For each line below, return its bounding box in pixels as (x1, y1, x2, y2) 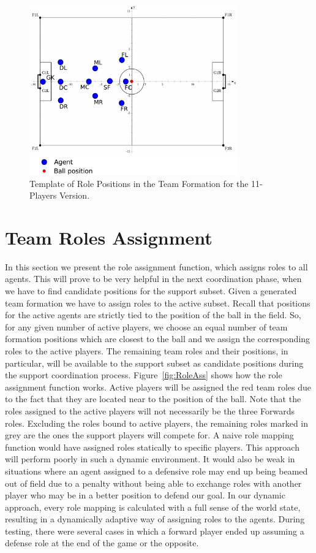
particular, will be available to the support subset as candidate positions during (5, 356, 304, 369)
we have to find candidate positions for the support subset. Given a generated (5, 284, 297, 297)
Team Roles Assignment (5, 224, 213, 250)
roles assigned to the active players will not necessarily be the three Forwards (5, 404, 295, 417)
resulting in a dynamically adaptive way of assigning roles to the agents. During (5, 513, 305, 525)
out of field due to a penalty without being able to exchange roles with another (5, 476, 302, 489)
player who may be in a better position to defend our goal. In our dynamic (5, 489, 285, 502)
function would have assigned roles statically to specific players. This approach (5, 440, 299, 453)
